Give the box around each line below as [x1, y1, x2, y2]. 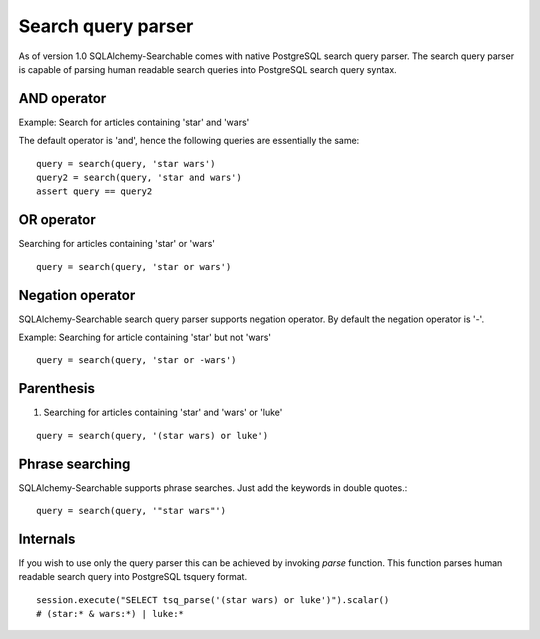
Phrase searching [18, 455, 131, 472]
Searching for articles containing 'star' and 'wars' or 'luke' [43, 406, 283, 419]
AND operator [18, 90, 107, 107]
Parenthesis [18, 380, 95, 397]
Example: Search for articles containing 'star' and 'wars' [18, 116, 250, 128]
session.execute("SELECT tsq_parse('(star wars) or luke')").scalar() [36, 594, 390, 605]
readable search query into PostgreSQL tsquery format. [18, 571, 248, 583]
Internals [18, 530, 76, 547]
